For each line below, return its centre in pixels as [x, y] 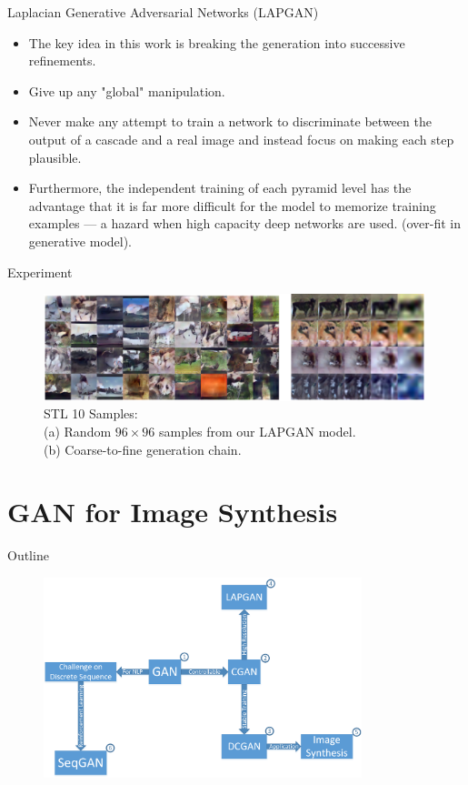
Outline [28, 555]
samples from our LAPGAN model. [257, 432]
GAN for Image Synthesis [173, 512]
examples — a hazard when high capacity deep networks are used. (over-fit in [244, 223]
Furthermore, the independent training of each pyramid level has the [220, 188]
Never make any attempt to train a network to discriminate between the [230, 121]
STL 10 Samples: [91, 413]
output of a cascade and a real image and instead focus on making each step [241, 139]
